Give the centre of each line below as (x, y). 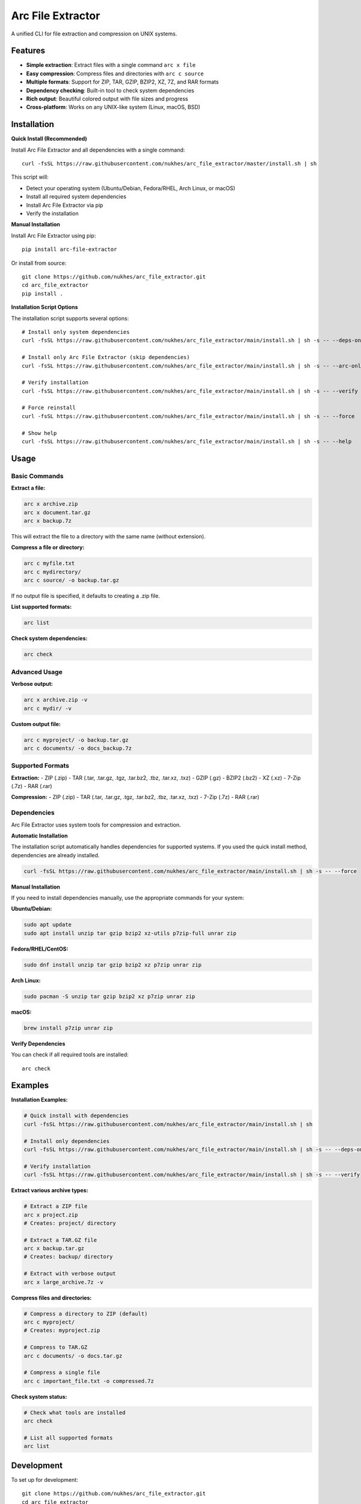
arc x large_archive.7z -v (63, 1282)
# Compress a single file (62, 1373)
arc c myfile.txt (49, 563)
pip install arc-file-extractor (69, 249)
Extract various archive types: (50, 1191)
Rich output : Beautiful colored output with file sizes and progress (107, 99)
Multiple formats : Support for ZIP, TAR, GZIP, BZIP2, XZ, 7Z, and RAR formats (122, 82)
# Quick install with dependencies (76, 1116)
